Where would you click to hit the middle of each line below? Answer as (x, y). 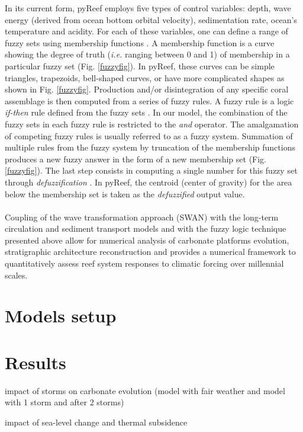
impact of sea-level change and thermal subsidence (96, 422)
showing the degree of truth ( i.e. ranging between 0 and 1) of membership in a (147, 54)
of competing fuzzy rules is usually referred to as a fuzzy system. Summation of (149, 135)
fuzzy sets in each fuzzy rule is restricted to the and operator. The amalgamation (152, 124)
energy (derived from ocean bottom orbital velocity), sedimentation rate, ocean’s (151, 19)
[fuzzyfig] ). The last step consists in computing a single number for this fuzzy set (151, 170)
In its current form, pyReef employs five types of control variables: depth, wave (148, 8)
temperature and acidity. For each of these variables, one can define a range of (146, 31)
